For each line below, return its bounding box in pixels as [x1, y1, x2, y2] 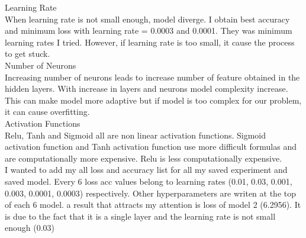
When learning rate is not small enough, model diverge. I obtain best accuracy [5, 12, 290, 25]
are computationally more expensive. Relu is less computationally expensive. [5, 152, 282, 164]
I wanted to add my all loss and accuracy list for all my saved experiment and [5, 163, 288, 176]
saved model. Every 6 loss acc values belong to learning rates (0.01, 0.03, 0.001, [5, 175, 292, 187]
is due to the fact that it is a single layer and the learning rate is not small [5, 210, 276, 222]
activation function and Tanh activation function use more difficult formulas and [5, 140, 297, 153]
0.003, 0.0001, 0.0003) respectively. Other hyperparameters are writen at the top [5, 186, 296, 199]
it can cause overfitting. [5, 105, 90, 118]
